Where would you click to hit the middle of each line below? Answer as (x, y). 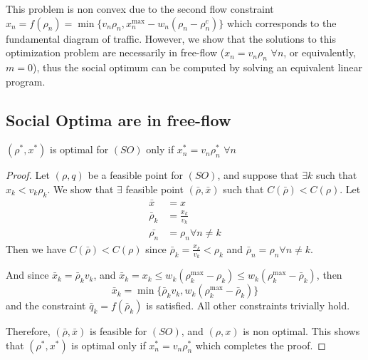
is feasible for (118, 331)
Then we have (36, 248)
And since (27, 275)
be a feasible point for (136, 175)
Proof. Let (28, 175)
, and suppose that (258, 175)
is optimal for (79, 149)
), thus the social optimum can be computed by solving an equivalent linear (198, 67)
